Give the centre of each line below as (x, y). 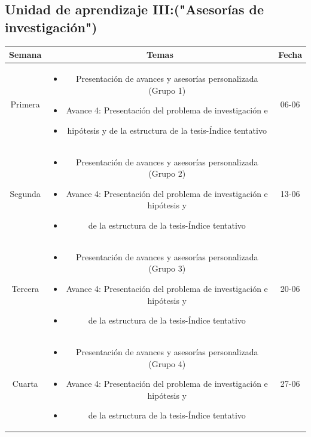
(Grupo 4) (167, 363)
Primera (25, 104)
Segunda (25, 193)
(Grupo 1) (167, 90)
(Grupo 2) (167, 173)
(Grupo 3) (167, 268)
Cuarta (25, 384)
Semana (25, 55)
